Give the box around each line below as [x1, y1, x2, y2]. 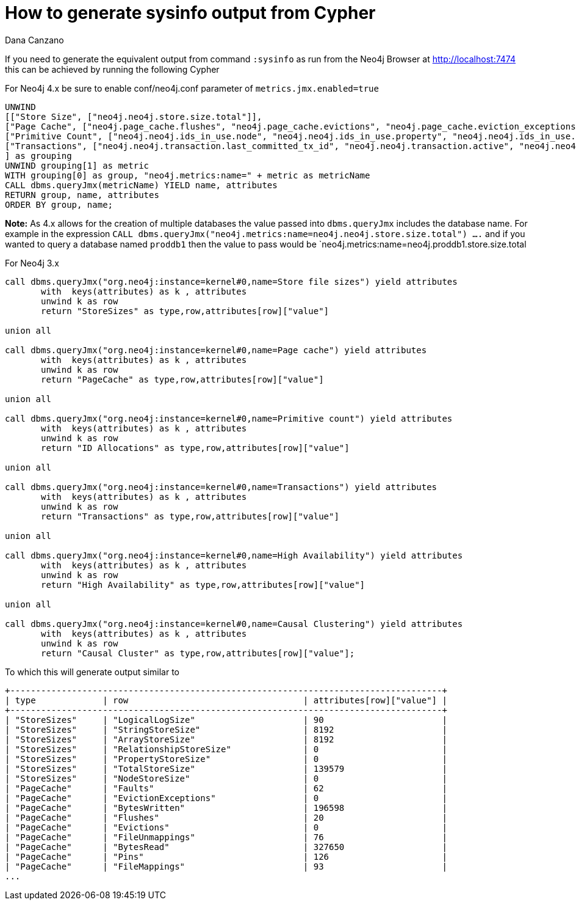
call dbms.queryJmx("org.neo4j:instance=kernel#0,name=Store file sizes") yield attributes [5, 276, 458, 287]
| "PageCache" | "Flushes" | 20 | [5, 812, 447, 823]
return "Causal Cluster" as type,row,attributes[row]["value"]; [41, 648, 355, 658]
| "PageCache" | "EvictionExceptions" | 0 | [5, 793, 447, 803]
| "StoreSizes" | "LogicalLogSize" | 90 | [5, 714, 447, 725]
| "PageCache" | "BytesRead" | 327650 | [5, 841, 447, 852]
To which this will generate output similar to [5, 666, 179, 677]
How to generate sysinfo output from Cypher [5, 2, 376, 23]
